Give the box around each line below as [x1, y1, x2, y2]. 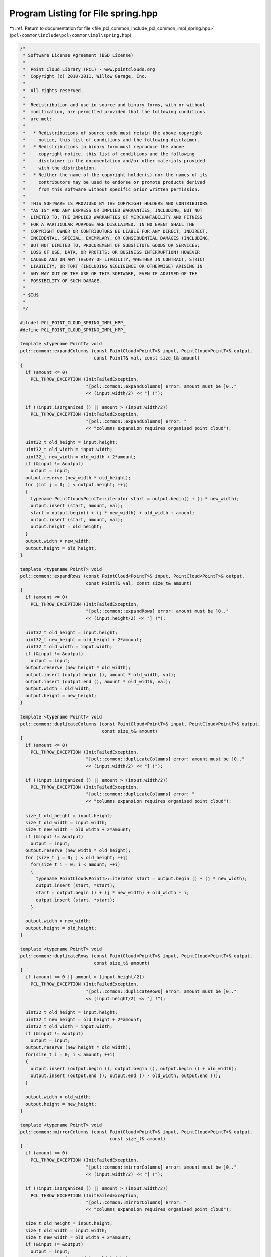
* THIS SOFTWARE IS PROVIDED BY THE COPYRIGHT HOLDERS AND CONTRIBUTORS [23, 200, 208, 206]
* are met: [23, 116, 52, 122]
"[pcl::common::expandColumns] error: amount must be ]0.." [86, 383, 237, 389]
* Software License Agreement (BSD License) [23, 53, 134, 58]
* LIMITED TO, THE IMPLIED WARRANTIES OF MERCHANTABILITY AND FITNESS [23, 214, 203, 220]
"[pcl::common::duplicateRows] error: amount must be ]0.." [86, 989, 237, 994]
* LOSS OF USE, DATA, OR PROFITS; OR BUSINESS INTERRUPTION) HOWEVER [23, 249, 200, 255]
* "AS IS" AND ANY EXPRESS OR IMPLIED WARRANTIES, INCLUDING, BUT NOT [23, 207, 203, 213]
